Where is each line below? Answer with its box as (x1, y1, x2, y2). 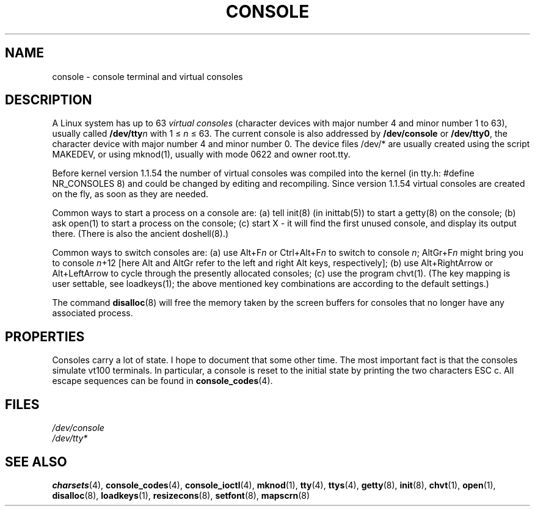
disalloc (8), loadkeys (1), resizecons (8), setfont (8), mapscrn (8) (52, 490, 310, 501)
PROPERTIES (5, 328, 85, 344)
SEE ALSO (5, 454, 67, 469)
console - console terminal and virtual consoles (52, 71, 243, 82)
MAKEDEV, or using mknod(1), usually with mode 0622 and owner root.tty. (52, 149, 351, 160)
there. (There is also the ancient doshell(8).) (52, 228, 229, 239)
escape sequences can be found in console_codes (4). (52, 375, 273, 386)
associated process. (52, 308, 133, 319)
